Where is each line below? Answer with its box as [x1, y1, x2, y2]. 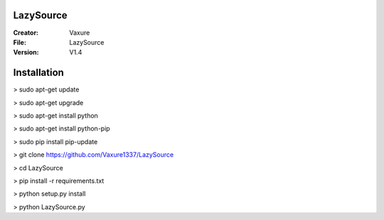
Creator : [13, 28, 39, 37]
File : [13, 38, 26, 46]
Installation [13, 67, 64, 79]
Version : [13, 48, 39, 57]
